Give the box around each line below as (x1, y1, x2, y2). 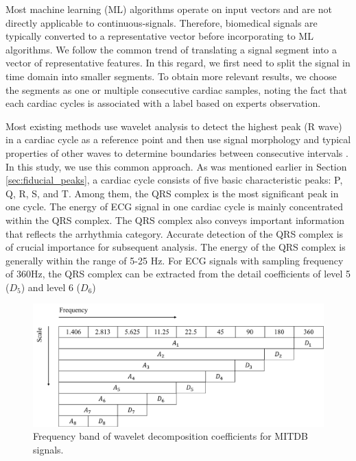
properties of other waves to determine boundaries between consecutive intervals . (5, 145, 348, 160)
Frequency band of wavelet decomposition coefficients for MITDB (33, 429, 308, 443)
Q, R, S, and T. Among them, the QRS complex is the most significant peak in (5, 186, 339, 200)
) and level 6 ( (21, 279, 81, 294)
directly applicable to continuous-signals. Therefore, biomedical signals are (5, 15, 318, 29)
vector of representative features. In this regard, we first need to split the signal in (5, 55, 351, 70)
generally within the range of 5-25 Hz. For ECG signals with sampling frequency (5, 253, 344, 267)
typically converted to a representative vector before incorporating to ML (5, 29, 313, 43)
